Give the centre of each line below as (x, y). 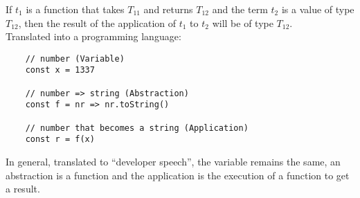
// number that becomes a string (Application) (137, 128)
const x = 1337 (60, 70)
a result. (23, 189)
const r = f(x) (60, 139)
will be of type (243, 22)
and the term (240, 9)
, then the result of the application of (97, 22)
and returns (168, 9)
